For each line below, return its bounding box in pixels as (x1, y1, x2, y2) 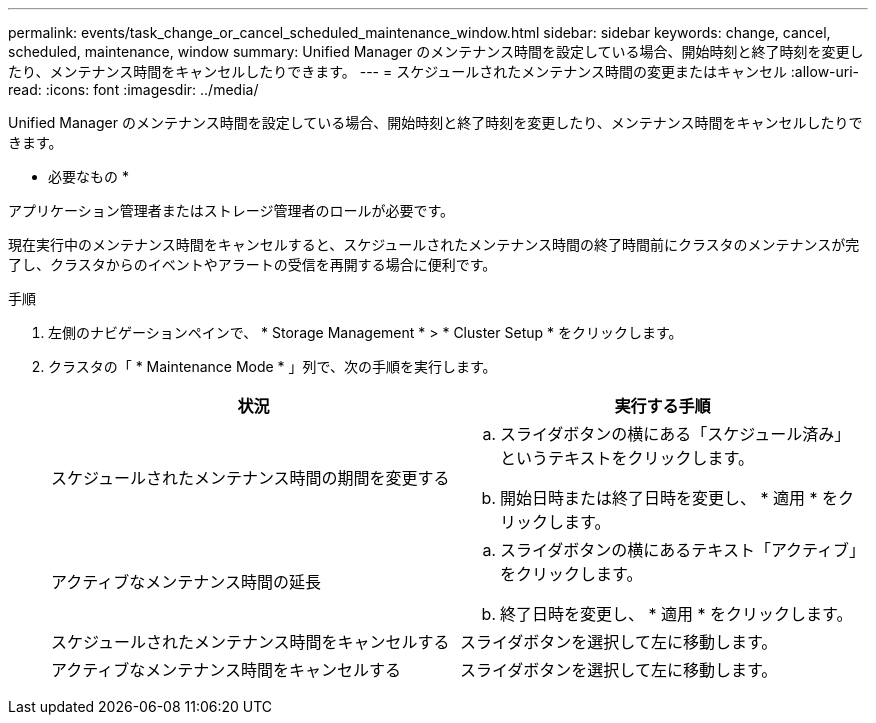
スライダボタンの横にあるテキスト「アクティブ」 (500, 540, 858, 560)
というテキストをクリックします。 (500, 448, 754, 468)
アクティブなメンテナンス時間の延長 (51, 572, 321, 592)
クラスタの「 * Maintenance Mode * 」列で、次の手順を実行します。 (48, 358, 497, 375)
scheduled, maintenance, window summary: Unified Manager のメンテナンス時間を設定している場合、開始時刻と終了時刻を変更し (8, 43, 864, 60)
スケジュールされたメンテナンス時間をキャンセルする (51, 632, 450, 652)
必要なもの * (48, 168, 129, 185)
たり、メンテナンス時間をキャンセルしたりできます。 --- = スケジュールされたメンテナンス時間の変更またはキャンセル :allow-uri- (8, 63, 860, 80)
